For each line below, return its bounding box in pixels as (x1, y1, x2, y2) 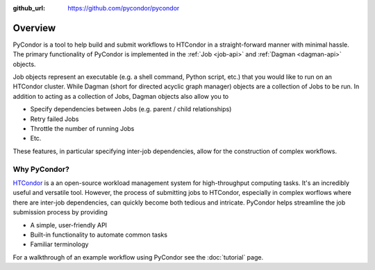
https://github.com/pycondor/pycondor (67, 4, 180, 12)
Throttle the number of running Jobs (30, 125, 135, 133)
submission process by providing (12, 208, 108, 216)
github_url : (12, 4, 45, 12)
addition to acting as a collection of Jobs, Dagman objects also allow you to (12, 92, 229, 100)
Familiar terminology (30, 240, 89, 248)
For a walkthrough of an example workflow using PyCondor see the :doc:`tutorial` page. (12, 253, 264, 261)
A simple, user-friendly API (30, 221, 108, 229)
